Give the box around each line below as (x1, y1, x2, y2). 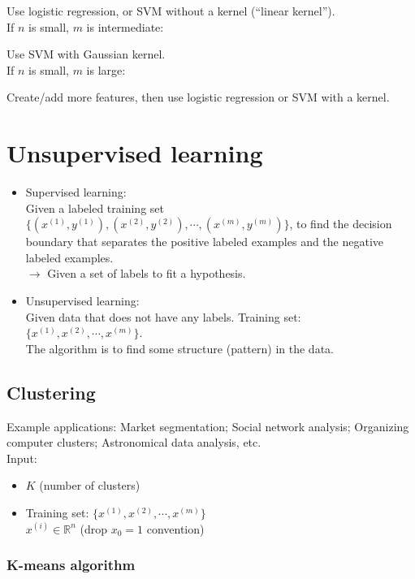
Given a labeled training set (25, 199, 164, 216)
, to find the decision (289, 215, 392, 232)
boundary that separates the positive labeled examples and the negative (25, 233, 384, 250)
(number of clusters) (39, 477, 140, 494)
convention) (146, 520, 205, 537)
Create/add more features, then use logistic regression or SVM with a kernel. (6, 89, 390, 106)
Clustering (6, 379, 96, 404)
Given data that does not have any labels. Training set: (25, 308, 301, 325)
